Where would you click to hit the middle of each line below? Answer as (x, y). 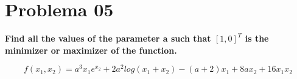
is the (257, 38)
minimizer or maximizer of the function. (91, 50)
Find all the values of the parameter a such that (108, 38)
